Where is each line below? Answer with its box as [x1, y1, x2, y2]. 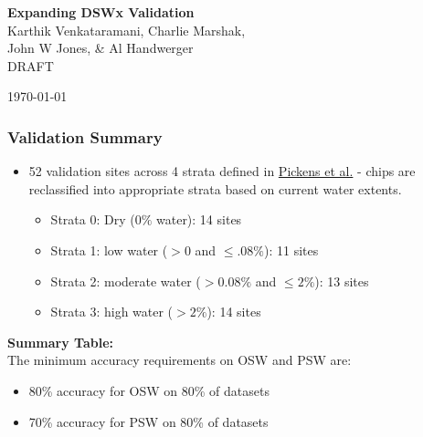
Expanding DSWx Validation [7, 3, 195, 21]
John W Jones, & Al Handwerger [7, 38, 194, 57]
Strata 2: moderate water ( [50, 271, 201, 290]
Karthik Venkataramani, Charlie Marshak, [7, 20, 246, 39]
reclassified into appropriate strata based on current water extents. [28, 179, 402, 198]
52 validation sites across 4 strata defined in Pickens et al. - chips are [28, 161, 416, 181]
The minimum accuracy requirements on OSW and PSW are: [7, 350, 352, 369]
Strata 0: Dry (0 [50, 210, 142, 229]
